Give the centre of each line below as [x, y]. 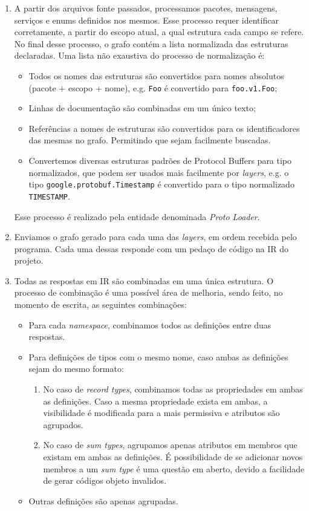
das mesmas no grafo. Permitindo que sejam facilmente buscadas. [150, 140]
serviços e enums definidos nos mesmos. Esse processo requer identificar [146, 20]
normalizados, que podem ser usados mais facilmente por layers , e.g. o [159, 172]
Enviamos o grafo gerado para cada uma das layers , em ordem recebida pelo [155, 237]
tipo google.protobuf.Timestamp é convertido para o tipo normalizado [161, 184]
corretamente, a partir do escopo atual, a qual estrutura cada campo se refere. [159, 32]
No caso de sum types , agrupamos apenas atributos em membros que [170, 445]
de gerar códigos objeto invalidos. [105, 480]
